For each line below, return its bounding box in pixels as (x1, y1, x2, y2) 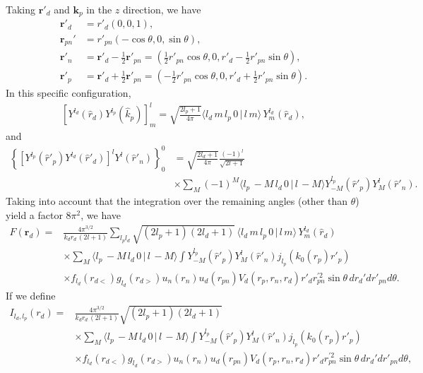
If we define (6, 288, 56, 302)
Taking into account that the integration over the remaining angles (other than (6, 194, 348, 208)
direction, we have (122, 2, 201, 16)
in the (86, 2, 112, 16)
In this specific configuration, (6, 85, 131, 100)
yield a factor (6, 208, 63, 223)
